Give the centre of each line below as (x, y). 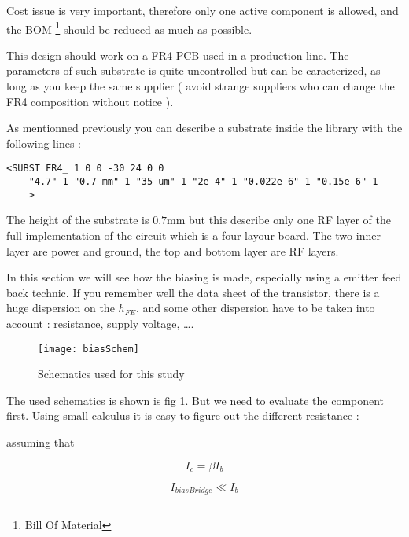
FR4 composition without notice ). (90, 101)
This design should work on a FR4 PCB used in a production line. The (178, 55)
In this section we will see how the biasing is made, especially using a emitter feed (204, 277)
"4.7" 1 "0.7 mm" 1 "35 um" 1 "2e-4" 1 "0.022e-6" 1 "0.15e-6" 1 (203, 182)
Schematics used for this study (111, 374)
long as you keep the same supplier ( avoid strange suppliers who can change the (201, 86)
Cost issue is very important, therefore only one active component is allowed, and (203, 10)
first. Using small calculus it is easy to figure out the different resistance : (183, 416)
